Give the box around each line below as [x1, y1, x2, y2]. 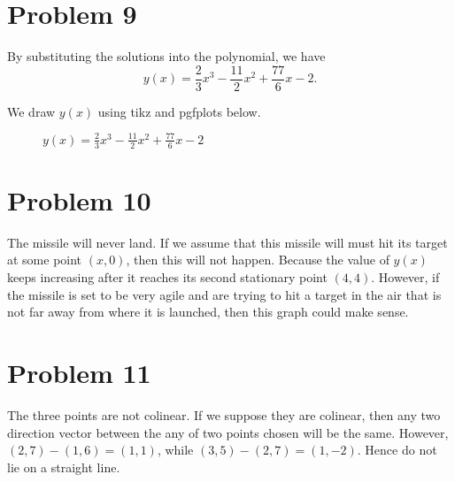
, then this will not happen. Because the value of [126, 250, 389, 269]
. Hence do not [357, 440, 437, 459]
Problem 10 [7, 181, 151, 218]
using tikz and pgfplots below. [97, 102, 261, 120]
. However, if [371, 268, 440, 287]
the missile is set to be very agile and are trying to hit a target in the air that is [7, 285, 442, 303]
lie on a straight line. [7, 457, 120, 476]
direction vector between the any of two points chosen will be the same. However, [7, 423, 449, 441]
